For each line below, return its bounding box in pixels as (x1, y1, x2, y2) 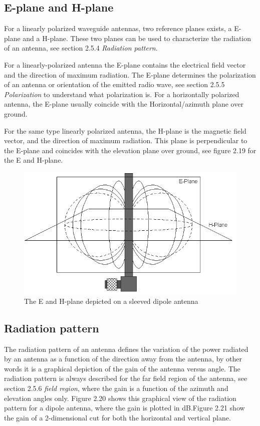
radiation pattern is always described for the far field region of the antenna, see (4, 373, 247, 383)
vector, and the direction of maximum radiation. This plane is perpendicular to (4, 135, 247, 146)
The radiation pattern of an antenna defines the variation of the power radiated (4, 343, 248, 354)
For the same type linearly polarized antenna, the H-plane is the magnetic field (4, 125, 246, 136)
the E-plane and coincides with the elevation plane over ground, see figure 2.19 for (4, 145, 256, 155)
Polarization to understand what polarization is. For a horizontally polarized (4, 89, 239, 99)
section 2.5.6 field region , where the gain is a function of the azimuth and (4, 382, 228, 393)
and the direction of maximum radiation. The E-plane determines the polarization (4, 69, 256, 80)
